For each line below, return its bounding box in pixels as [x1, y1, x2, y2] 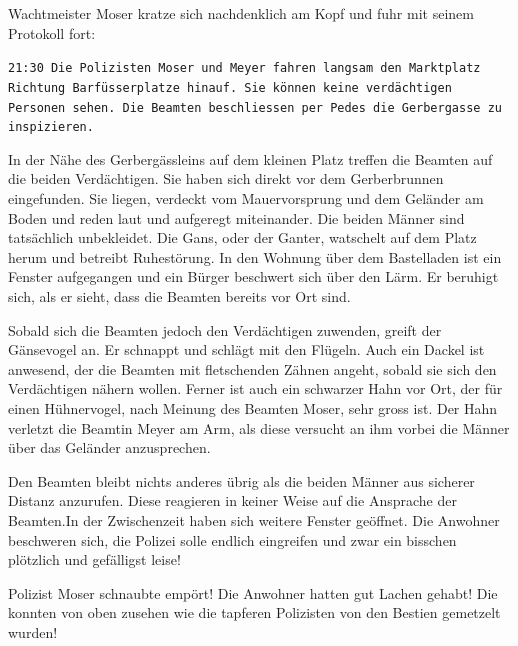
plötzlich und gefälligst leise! [8, 549, 181, 570]
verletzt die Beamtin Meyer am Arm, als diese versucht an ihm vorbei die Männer [8, 417, 510, 438]
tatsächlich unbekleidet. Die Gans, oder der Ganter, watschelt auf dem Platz [8, 227, 477, 248]
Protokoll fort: [8, 22, 96, 43]
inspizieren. [8, 120, 94, 135]
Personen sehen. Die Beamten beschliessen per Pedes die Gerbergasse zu [8, 100, 502, 115]
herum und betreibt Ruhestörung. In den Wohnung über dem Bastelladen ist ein [8, 246, 502, 267]
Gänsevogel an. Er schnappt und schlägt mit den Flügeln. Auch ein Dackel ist [8, 339, 485, 360]
